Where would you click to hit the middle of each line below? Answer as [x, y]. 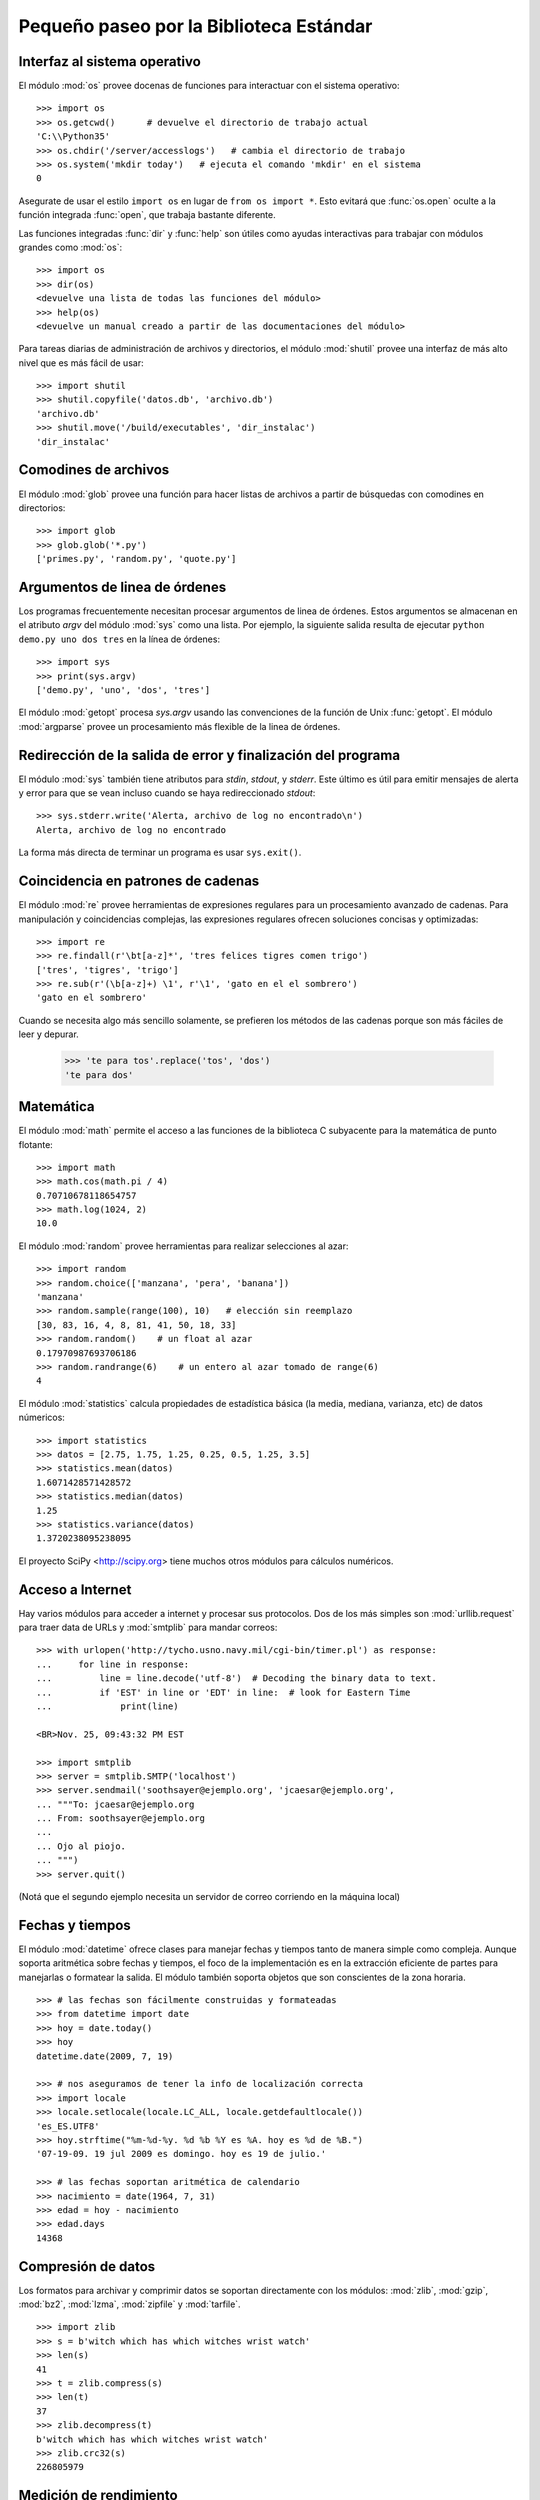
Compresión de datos [87, 2266]
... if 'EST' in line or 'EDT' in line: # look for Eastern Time [223, 1692]
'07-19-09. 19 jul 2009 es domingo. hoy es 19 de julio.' [181, 2154]
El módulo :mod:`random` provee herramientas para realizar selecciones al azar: [183, 1246]
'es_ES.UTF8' [68, 2126]
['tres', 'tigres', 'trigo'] [107, 969]
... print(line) [107, 1706]
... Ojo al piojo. [81, 1846]
